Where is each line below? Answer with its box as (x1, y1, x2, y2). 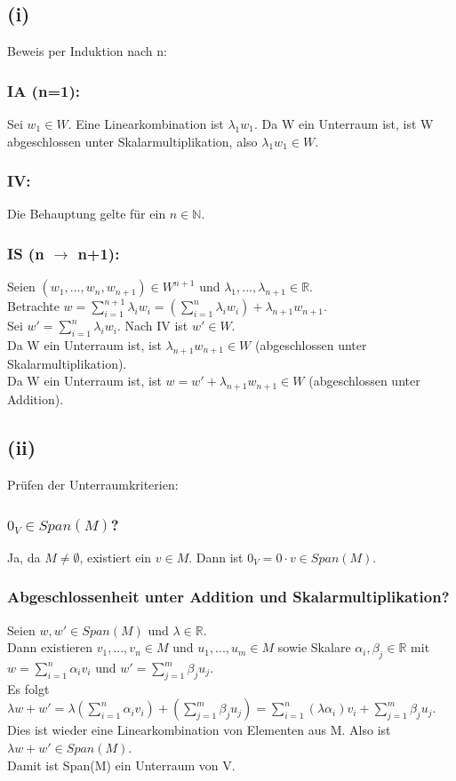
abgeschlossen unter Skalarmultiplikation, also (7, 131, 258, 150)
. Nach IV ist (116, 316, 188, 335)
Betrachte (7, 297, 60, 315)
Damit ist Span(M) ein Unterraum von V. (7, 755, 236, 774)
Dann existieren (7, 638, 92, 657)
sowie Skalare (277, 638, 351, 657)
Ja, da (7, 547, 41, 566)
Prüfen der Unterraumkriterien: (7, 475, 179, 494)
